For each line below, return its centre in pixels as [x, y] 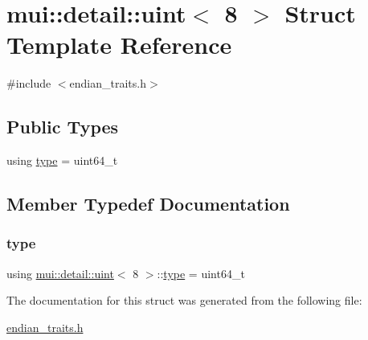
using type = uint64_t [62, 160]
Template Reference [119, 45]
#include [29, 83]
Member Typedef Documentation [148, 204]
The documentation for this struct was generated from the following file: [184, 300]
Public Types [63, 127]
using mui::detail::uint [60, 273]
